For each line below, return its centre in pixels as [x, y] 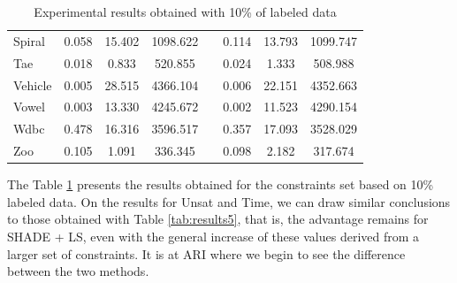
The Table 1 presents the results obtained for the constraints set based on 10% [221, 184]
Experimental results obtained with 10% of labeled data [185, 11]
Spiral [29, 40]
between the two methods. [78, 271]
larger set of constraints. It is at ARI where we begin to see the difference [206, 253]
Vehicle [33, 84]
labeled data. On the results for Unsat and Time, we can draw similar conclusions [229, 201]
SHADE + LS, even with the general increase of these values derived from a [213, 236]
